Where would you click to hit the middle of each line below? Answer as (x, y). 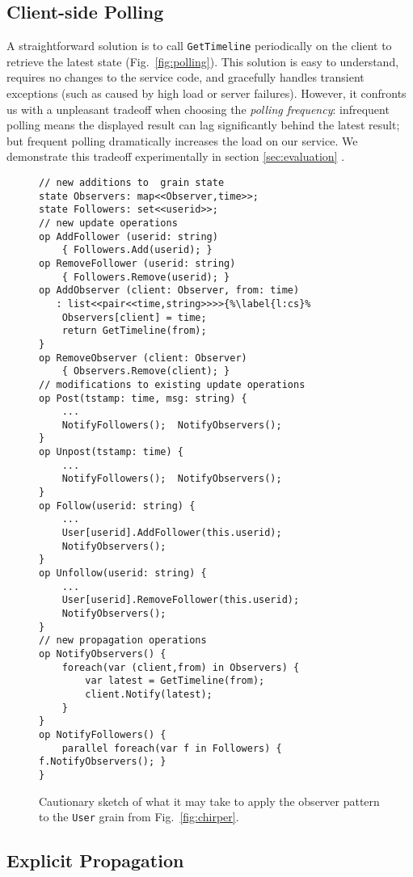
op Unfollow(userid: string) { (123, 573)
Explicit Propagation (95, 860)
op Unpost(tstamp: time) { (111, 452)
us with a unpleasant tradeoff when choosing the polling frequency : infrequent (198, 109)
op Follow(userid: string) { (117, 506)
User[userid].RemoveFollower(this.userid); (181, 600)
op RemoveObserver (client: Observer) (143, 358)
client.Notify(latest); (149, 694)
